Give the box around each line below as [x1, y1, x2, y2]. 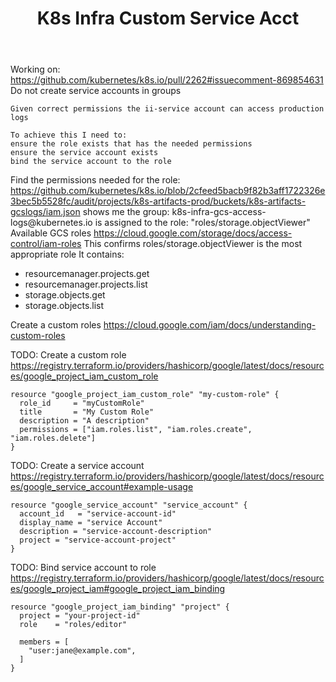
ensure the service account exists [10, 148, 159, 158]
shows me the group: [82, 206, 170, 218]
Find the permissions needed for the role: [10, 174, 181, 186]
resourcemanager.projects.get [24, 268, 150, 280]
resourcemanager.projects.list [24, 278, 148, 291]
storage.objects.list [24, 300, 105, 312]
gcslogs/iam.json [10, 206, 81, 218]
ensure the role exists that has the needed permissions [10, 139, 253, 149]
